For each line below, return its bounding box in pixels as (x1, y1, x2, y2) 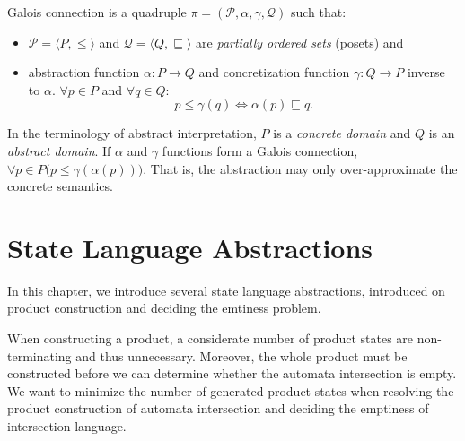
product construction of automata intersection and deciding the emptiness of (7, 399, 429, 418)
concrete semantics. (7, 177, 113, 195)
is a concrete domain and (273, 124, 411, 143)
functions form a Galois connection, (162, 141, 358, 160)
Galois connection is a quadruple (7, 3, 187, 21)
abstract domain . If (7, 141, 111, 160)
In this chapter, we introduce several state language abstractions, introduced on (7, 281, 445, 299)
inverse (407, 63, 445, 82)
